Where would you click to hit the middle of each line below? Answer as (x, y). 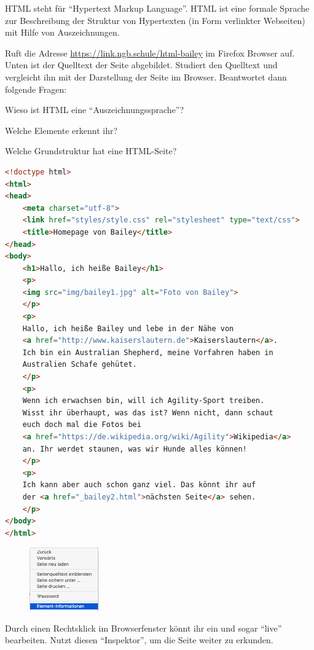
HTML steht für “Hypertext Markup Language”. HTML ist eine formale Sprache (157, 8)
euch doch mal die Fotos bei (82, 425)
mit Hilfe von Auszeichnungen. (62, 32)
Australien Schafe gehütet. (80, 365)
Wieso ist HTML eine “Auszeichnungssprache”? (95, 110)
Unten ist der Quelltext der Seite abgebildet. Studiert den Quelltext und (141, 65)
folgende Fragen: (36, 89)
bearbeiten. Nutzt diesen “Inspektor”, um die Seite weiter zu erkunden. (139, 640)
